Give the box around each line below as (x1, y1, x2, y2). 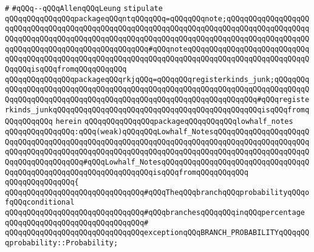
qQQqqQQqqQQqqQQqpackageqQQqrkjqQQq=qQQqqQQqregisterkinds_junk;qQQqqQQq (5, 75, 310, 84)
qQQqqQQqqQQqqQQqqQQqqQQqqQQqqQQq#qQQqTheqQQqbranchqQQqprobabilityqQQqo (5, 188, 310, 197)
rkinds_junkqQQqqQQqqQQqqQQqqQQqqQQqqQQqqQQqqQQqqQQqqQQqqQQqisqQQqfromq (5, 105, 310, 114)
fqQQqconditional (5, 198, 75, 207)
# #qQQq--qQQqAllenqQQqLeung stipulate (5, 4, 163, 13)
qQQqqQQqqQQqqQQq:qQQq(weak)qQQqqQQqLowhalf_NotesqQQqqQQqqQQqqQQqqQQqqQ (5, 127, 310, 136)
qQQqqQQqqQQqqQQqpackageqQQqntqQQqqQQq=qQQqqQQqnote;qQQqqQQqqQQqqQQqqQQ (5, 14, 310, 23)
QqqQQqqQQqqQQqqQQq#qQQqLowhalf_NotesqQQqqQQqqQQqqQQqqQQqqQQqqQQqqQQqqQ (5, 157, 310, 166)
